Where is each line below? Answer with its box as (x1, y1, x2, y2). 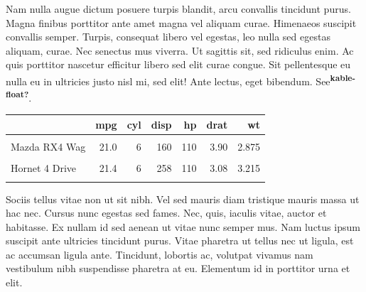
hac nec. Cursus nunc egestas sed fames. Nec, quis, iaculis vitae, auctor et (6, 205, 327, 220)
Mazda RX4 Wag (11, 139, 86, 154)
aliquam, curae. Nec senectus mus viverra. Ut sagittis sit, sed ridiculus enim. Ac (6, 43, 354, 58)
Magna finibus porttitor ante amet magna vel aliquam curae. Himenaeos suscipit (6, 15, 357, 30)
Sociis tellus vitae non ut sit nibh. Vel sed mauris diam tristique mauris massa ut (6, 191, 360, 206)
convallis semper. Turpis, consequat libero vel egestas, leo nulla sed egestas (6, 29, 330, 44)
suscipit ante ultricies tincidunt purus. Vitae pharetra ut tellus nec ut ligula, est (6, 233, 354, 248)
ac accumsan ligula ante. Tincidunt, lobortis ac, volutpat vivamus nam (6, 247, 313, 261)
